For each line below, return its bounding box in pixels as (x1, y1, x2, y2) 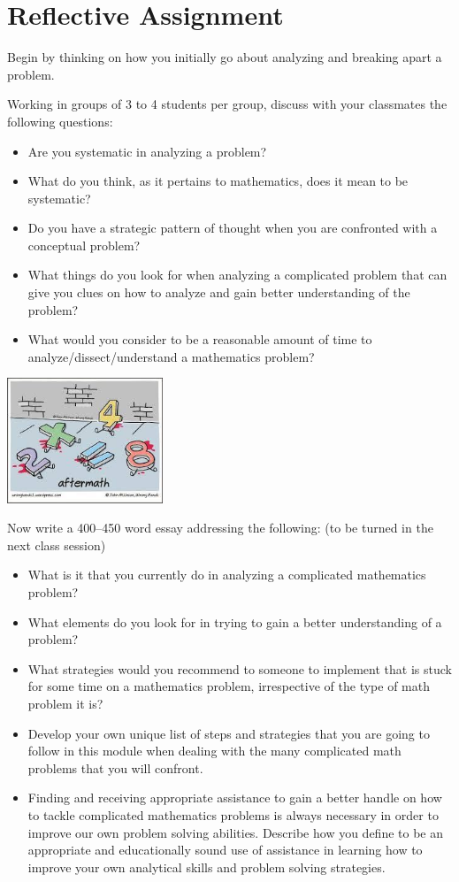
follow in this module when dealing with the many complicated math (27, 741, 402, 760)
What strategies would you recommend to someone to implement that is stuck (27, 659, 452, 678)
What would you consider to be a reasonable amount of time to (27, 330, 372, 349)
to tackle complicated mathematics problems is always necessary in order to (27, 806, 439, 824)
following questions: (7, 111, 113, 130)
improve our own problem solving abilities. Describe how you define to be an (27, 823, 443, 841)
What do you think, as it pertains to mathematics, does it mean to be (27, 172, 409, 190)
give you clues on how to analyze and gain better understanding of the (27, 283, 410, 302)
